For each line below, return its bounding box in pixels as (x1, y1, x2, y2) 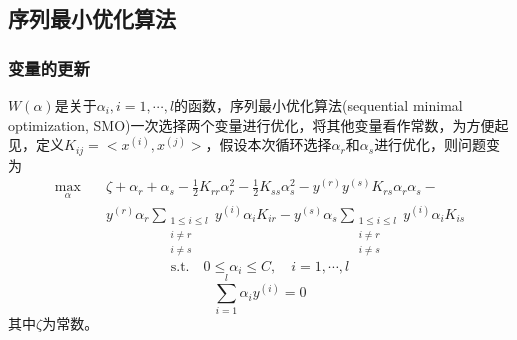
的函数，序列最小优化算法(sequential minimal (174, 95, 463, 115)
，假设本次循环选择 (205, 134, 332, 155)
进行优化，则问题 (374, 134, 487, 155)
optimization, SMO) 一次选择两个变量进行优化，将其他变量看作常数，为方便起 (8, 114, 509, 135)
